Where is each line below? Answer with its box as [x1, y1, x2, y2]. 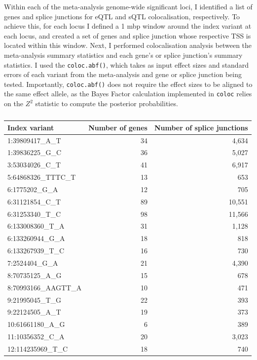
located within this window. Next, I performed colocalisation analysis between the [4, 40, 252, 50]
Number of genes [88, 122, 147, 132]
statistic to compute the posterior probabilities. [35, 98, 178, 109]
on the [4, 98, 23, 109]
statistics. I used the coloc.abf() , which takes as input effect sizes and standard [4, 59, 249, 70]
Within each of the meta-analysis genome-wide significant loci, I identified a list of [4, 1, 253, 11]
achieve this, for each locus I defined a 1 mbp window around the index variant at [4, 21, 252, 31]
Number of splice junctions [154, 122, 248, 132]
